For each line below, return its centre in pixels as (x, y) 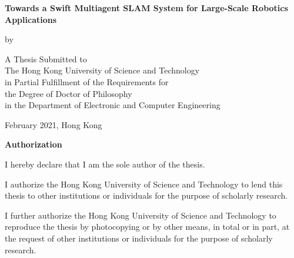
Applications (31, 19)
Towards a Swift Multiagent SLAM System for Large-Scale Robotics (146, 8)
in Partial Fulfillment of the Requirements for (87, 81)
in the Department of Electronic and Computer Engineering (113, 105)
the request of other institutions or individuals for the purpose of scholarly (139, 238)
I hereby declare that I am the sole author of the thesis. (105, 164)
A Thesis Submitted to (46, 58)
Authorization (34, 144)
